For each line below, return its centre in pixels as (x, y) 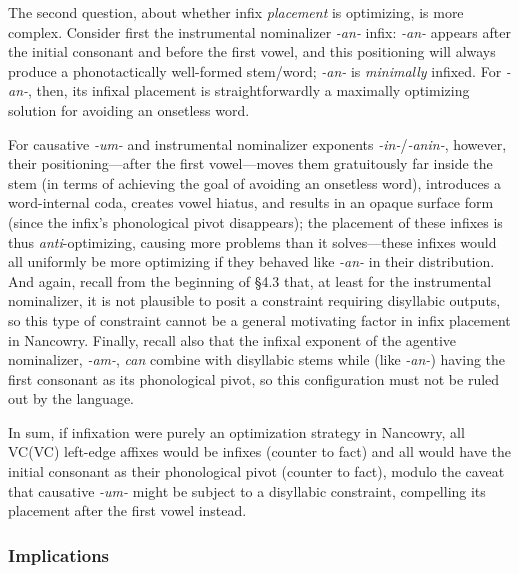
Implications (59, 554)
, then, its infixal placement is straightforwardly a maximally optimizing (249, 90)
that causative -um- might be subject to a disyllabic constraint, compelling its (247, 490)
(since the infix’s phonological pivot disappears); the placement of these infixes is (255, 221)
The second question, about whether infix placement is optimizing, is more (236, 12)
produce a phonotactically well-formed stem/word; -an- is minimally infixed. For (255, 70)
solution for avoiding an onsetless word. (129, 109)
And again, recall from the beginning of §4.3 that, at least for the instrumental (250, 280)
